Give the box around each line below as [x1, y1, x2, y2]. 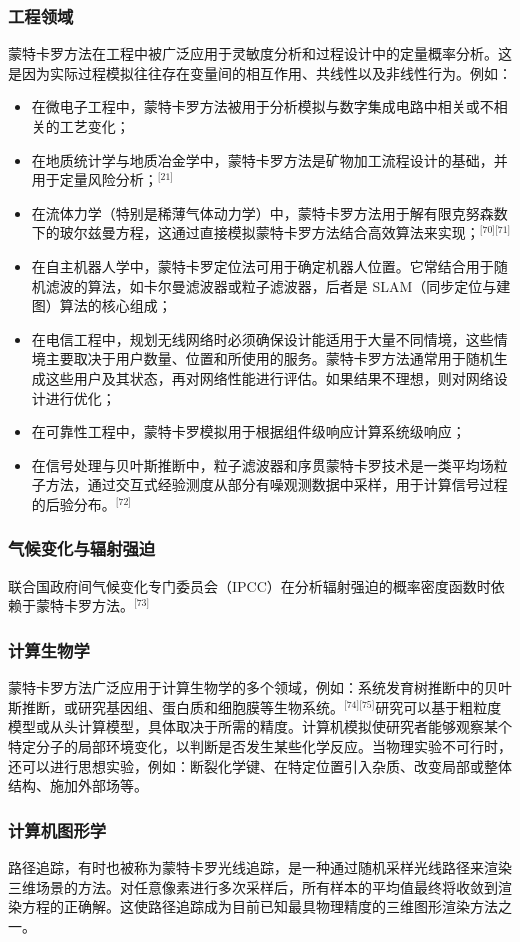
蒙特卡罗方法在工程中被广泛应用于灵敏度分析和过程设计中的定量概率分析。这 [8, 43, 512, 64]
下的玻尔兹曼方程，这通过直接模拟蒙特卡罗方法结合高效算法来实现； [31, 222, 480, 243]
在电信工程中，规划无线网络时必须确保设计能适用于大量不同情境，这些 [31, 328, 494, 349]
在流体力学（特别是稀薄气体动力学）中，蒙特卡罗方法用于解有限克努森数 [31, 202, 508, 223]
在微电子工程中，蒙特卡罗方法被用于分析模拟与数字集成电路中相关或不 [31, 96, 494, 117]
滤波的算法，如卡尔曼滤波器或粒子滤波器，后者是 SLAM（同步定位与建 [45, 275, 511, 296]
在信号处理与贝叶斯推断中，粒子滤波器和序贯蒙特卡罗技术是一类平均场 [31, 454, 494, 475]
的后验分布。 [31, 493, 116, 514]
